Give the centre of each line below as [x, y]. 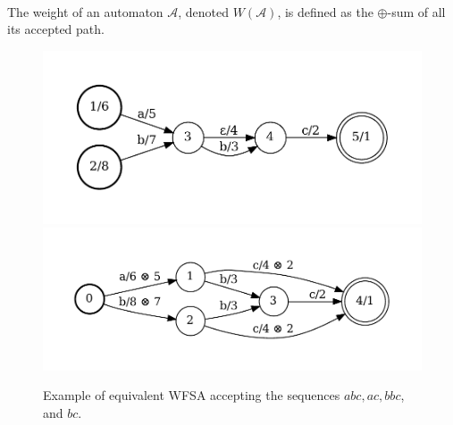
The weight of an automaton [85, 11]
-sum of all [416, 11]
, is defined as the [325, 11]
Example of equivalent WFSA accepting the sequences [192, 395]
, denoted [204, 11]
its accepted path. [56, 29]
